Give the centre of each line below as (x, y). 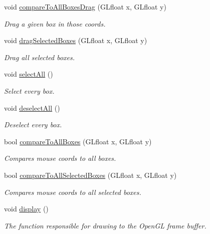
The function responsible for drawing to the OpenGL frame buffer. (105, 225)
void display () (26, 209)
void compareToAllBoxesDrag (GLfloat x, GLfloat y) (85, 7)
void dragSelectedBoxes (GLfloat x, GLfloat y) (76, 40)
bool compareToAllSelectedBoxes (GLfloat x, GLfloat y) (90, 175)
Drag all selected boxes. (40, 57)
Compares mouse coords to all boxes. (60, 158)
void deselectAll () (32, 107)
